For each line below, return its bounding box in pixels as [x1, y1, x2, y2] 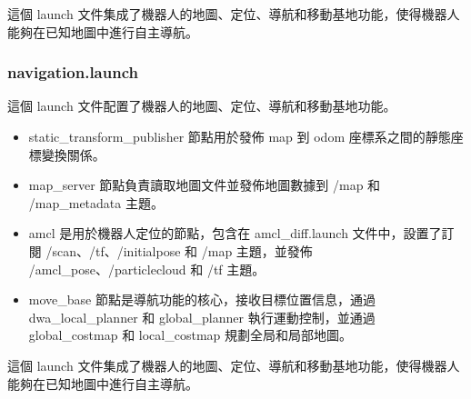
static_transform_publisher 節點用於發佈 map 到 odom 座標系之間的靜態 [28, 127, 451, 145]
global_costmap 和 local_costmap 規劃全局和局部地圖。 [28, 325, 352, 344]
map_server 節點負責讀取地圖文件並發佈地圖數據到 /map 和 [28, 175, 381, 195]
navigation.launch [7, 61, 138, 84]
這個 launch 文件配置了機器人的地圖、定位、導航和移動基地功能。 [7, 96, 396, 115]
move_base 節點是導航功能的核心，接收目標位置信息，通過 [28, 290, 376, 309]
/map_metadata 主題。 [28, 193, 164, 212]
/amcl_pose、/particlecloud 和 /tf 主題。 [28, 259, 266, 278]
